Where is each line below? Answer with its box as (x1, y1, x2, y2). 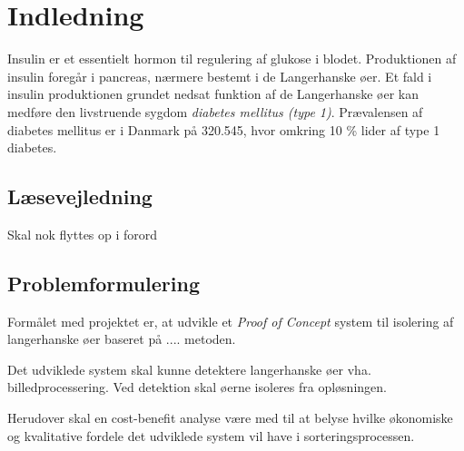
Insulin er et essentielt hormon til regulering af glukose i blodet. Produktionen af (7, 49, 457, 68)
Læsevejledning (7, 182, 153, 211)
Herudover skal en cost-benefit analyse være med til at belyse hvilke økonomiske (7, 408, 453, 427)
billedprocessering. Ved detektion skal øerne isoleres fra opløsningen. (7, 377, 387, 397)
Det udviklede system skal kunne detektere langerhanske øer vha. (7, 359, 371, 378)
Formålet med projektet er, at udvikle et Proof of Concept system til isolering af (7, 311, 454, 330)
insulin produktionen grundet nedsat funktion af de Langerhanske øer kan (7, 84, 419, 103)
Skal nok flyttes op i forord (7, 224, 158, 243)
